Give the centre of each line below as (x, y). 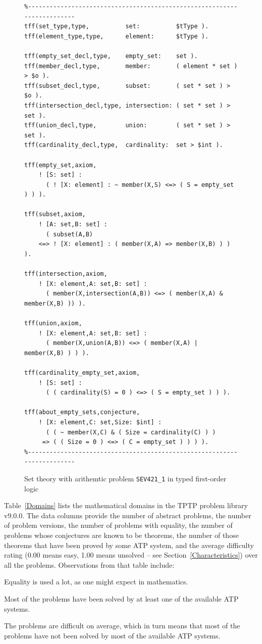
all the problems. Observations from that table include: (89, 564)
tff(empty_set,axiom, (61, 165)
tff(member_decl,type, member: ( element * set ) (131, 66)
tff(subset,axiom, (55, 214)
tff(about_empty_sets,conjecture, (82, 412)
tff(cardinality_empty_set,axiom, (82, 373)
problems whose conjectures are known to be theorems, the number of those (121, 535)
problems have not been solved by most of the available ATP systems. (112, 635)
